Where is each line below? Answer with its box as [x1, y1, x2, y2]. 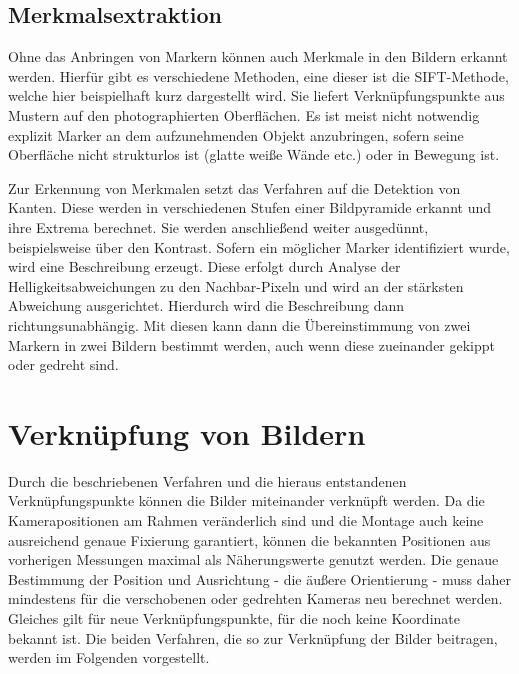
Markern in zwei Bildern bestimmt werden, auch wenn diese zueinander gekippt [8, 334, 496, 355]
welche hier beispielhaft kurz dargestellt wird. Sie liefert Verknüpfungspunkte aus [8, 85, 505, 106]
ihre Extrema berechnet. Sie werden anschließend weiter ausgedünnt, [8, 216, 429, 237]
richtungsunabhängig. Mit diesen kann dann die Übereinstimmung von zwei [8, 314, 471, 335]
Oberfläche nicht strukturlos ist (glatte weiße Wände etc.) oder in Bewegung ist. [8, 144, 500, 165]
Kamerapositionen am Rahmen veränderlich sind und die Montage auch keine [8, 510, 484, 531]
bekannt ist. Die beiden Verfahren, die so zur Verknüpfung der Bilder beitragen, [8, 627, 498, 648]
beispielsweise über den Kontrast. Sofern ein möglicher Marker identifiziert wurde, [8, 236, 510, 257]
